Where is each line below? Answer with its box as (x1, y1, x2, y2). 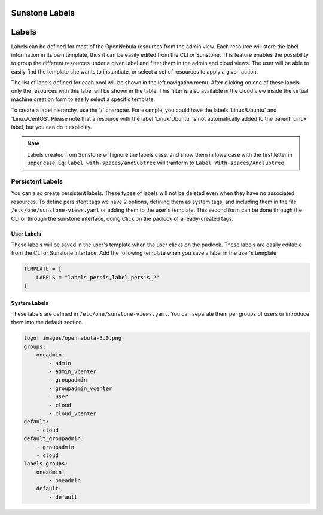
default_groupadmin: (23, 435, 84, 442)
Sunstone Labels (11, 8, 75, 18)
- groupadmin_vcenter (48, 385, 112, 392)
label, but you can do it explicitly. (11, 123, 92, 131)
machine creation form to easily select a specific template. (11, 96, 156, 103)
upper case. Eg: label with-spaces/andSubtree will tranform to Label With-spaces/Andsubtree (27, 159, 284, 167)
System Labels (11, 299, 49, 306)
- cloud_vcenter (48, 410, 97, 417)
